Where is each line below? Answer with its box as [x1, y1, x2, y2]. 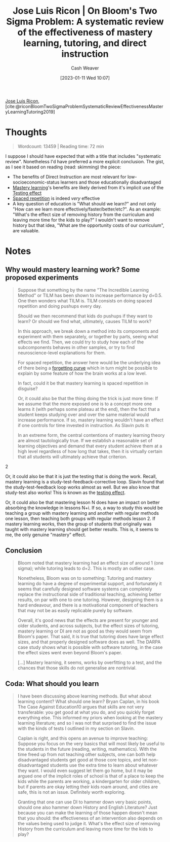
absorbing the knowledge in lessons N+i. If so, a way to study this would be [5, 505, 163, 511]
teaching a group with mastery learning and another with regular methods [5, 510, 159, 516]
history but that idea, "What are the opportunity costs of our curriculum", [12, 222, 164, 228]
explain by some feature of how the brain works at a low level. [17, 370, 147, 376]
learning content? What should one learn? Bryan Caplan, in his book [17, 698, 159, 705]
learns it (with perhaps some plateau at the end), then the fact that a [17, 406, 160, 412]
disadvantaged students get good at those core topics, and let [17, 756, 148, 763]
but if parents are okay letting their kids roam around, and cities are [17, 784, 158, 790]
